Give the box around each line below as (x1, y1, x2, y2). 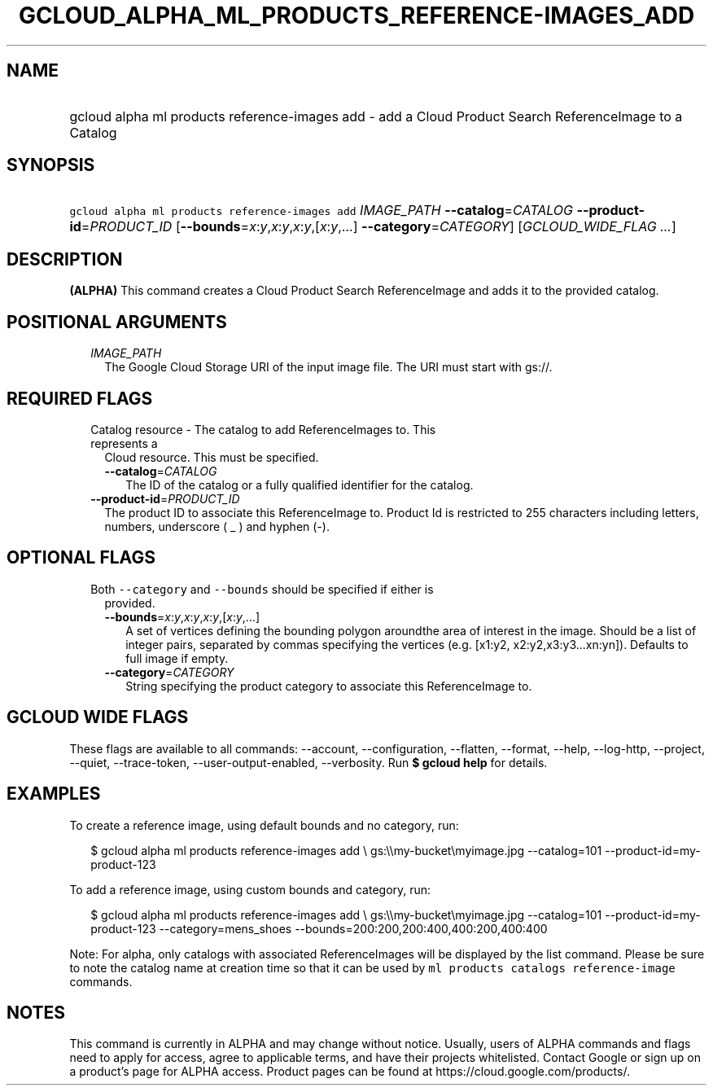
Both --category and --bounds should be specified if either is (90, 581, 434, 596)
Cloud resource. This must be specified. (104, 450, 319, 464)
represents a (90, 436, 158, 450)
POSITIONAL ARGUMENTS (7, 311, 227, 332)
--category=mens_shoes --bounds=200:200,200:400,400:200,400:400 (159, 921, 548, 936)
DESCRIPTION (7, 248, 123, 270)
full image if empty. (125, 651, 229, 665)
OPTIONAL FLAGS (7, 547, 155, 568)
